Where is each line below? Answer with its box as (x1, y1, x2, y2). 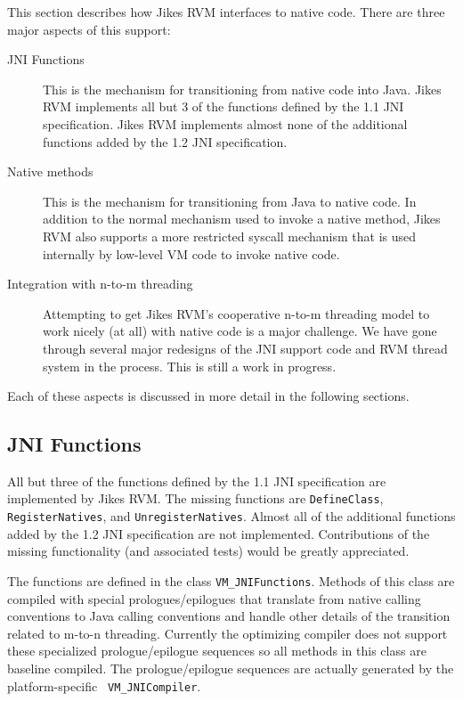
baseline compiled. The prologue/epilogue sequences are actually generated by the (7, 659, 454, 678)
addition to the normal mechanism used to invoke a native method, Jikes (43, 209, 441, 228)
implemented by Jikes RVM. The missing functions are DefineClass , (7, 489, 384, 508)
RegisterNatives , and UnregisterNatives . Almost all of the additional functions (7, 507, 456, 526)
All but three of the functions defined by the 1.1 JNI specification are (7, 471, 386, 490)
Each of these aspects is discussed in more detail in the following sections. (7, 387, 410, 405)
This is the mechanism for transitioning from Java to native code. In (43, 192, 417, 210)
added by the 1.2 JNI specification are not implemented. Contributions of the (7, 524, 430, 542)
